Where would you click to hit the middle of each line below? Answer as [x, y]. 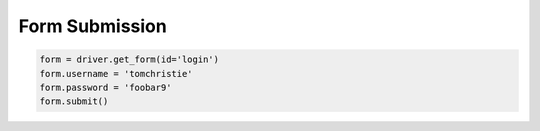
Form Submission [92, 26]
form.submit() [74, 101]
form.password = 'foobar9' [105, 87]
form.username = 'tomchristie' [116, 73]
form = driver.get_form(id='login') [129, 59]
